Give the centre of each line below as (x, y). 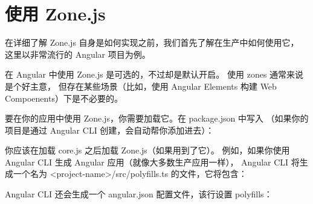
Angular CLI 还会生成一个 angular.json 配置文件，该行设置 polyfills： (139, 194)
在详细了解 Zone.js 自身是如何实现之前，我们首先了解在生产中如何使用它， (152, 42)
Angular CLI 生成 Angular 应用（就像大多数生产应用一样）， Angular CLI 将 (152, 162)
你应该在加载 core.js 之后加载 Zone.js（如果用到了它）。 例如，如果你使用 (147, 150)
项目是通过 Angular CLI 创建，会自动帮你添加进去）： (110, 130)
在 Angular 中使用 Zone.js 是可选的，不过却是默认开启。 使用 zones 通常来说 (154, 74)
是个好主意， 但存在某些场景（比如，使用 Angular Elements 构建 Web (141, 86)
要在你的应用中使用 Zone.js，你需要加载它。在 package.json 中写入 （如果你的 (157, 118)
